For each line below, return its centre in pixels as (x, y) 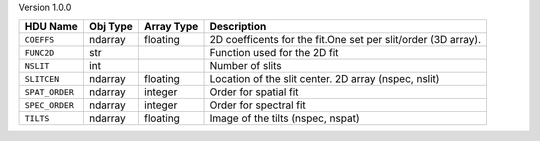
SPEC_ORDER (49, 105)
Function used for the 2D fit (274, 53)
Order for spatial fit (254, 92)
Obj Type (111, 27)
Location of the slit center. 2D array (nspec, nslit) (324, 79)
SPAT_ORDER (49, 91)
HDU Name (51, 27)
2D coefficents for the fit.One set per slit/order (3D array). (345, 40)
